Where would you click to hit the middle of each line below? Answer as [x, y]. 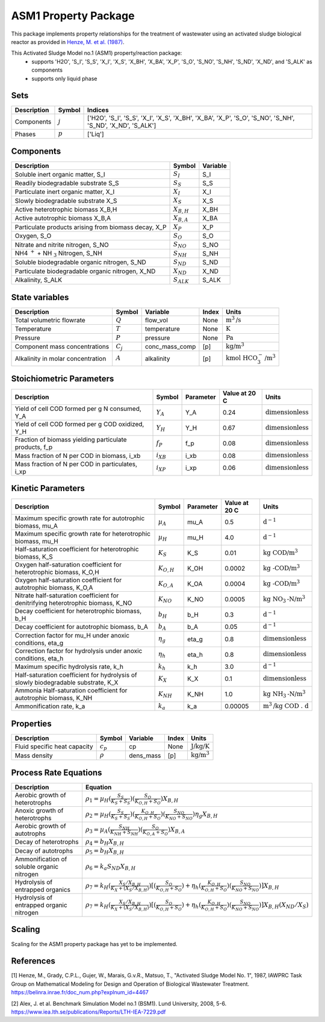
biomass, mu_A [36, 526]
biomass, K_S [34, 557]
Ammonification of [41, 859]
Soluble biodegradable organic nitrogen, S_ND [81, 262]
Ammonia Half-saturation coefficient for [71, 691]
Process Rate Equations [57, 773]
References [33, 961]
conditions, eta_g [39, 643]
